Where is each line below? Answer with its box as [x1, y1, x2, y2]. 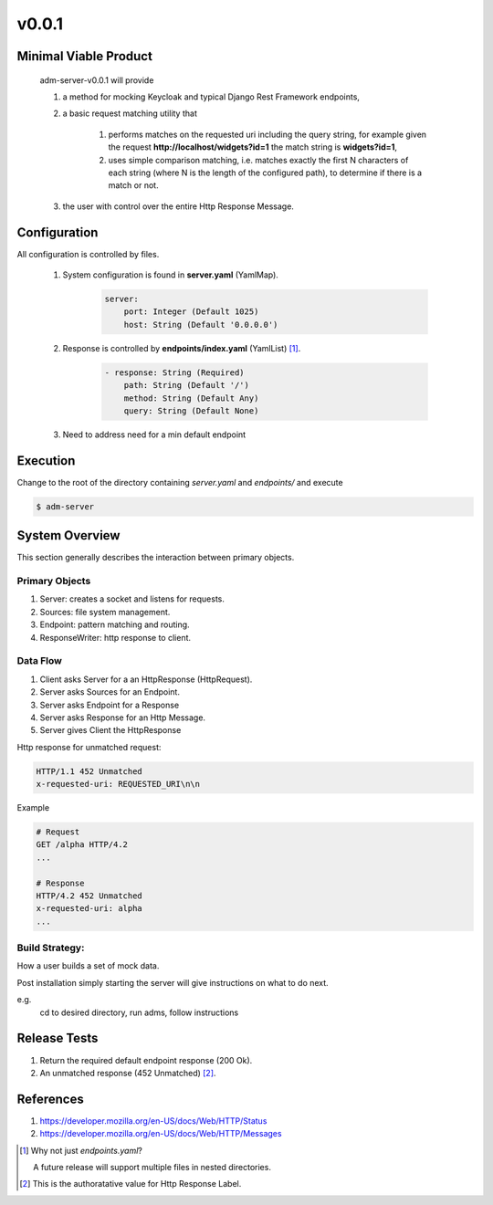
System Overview [16, 528, 121, 543]
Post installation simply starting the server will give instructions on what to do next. [16, 977, 329, 988]
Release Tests [16, 1031, 99, 1046]
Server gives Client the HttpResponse [39, 725, 182, 736]
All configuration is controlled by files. [16, 248, 160, 259]
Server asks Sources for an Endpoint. [39, 686, 180, 697]
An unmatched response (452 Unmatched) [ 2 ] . [39, 1067, 216, 1078]
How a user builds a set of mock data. [16, 960, 160, 971]
